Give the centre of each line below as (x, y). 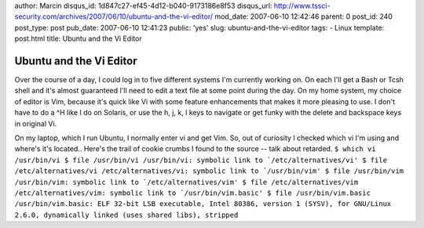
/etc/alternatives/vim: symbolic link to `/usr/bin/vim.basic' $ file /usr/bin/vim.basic (192, 193)
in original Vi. (36, 123)
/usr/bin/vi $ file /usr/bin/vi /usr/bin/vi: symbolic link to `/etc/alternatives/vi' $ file (201, 160)
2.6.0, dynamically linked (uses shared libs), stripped (126, 215)
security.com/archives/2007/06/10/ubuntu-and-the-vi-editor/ (114, 16)
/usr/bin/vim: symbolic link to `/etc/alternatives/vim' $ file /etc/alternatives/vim (186, 182)
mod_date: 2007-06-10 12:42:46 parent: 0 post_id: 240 (303, 16)
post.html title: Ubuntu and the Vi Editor (78, 38)
